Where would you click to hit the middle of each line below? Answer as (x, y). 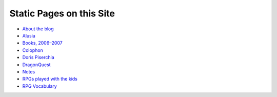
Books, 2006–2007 (42, 43)
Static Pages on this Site (62, 13)
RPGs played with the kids (50, 79)
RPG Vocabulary (40, 86)
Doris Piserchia (38, 57)
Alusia (29, 35)
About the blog (38, 29)
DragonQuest (36, 65)
